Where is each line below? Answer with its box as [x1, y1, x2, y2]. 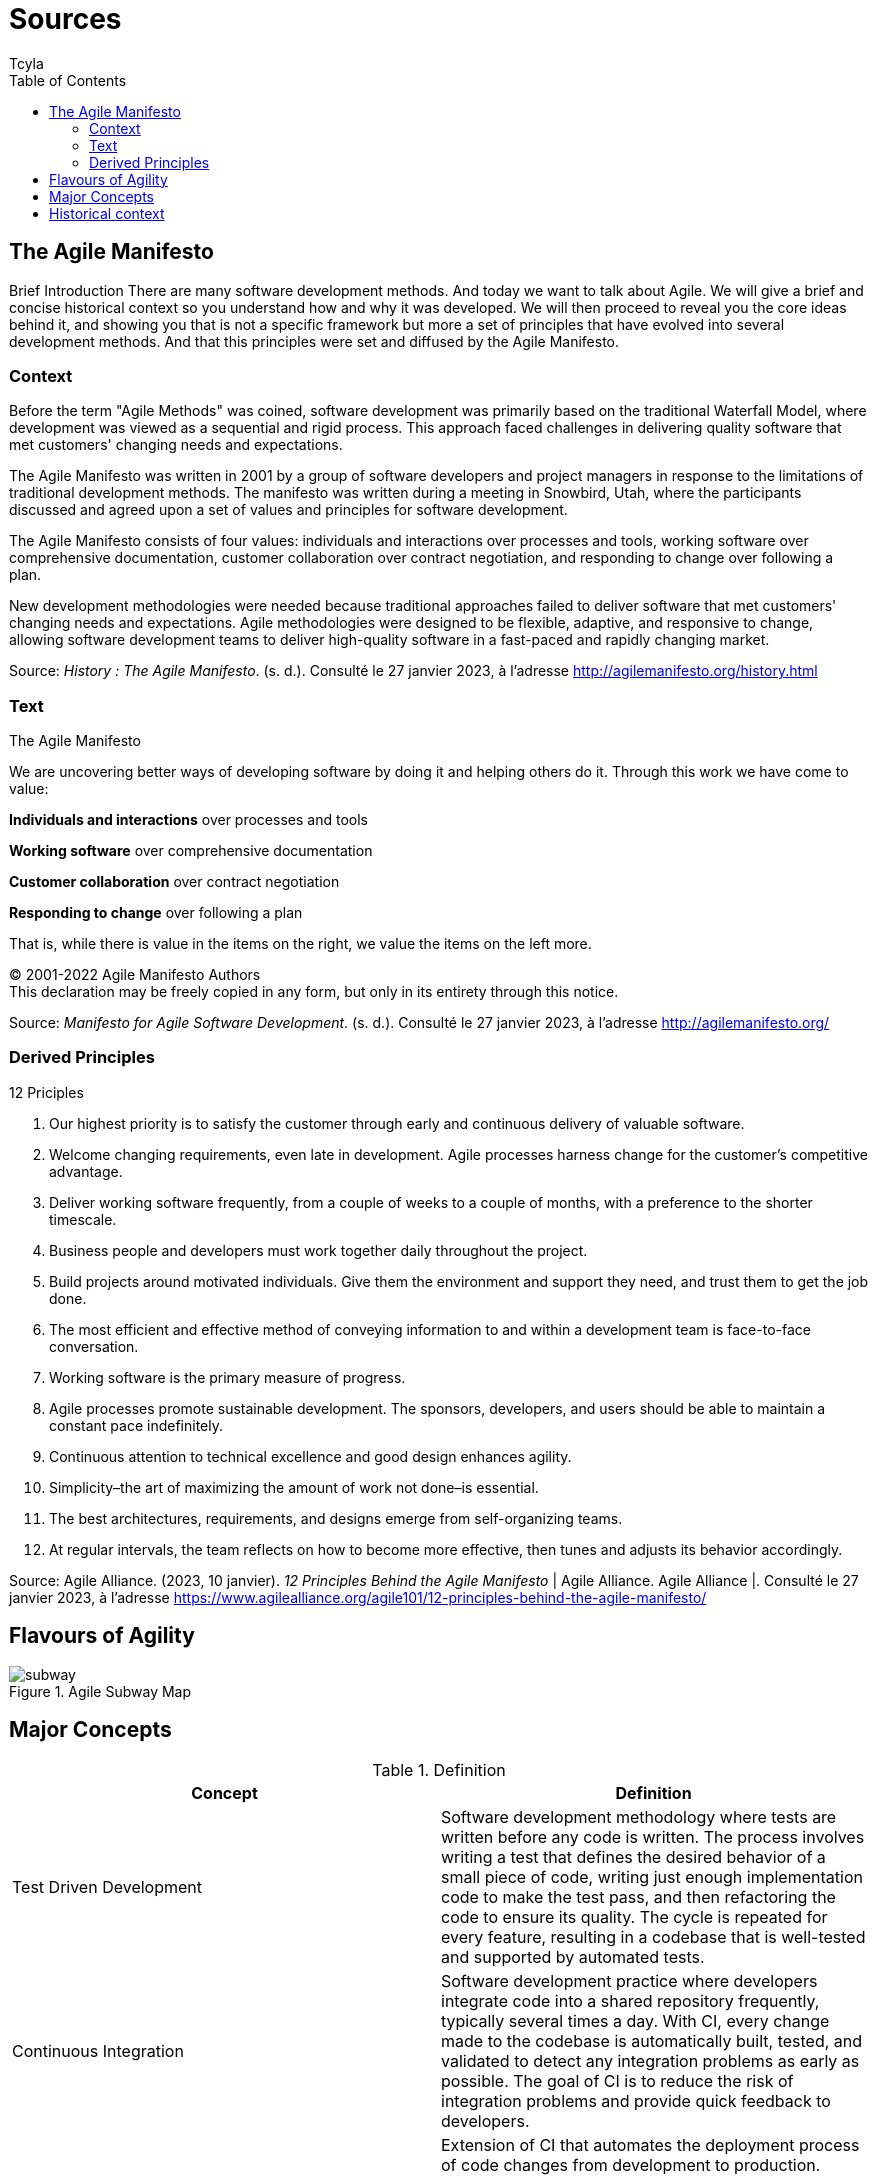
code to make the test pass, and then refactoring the [441, 1886, 836, 1907]
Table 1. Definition [372, 1759, 506, 1780]
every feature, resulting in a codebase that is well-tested [441, 1926, 866, 1947]
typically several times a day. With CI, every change [441, 2010, 830, 2031]
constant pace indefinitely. [49, 1416, 224, 1434]
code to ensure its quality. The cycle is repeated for [441, 1906, 828, 1927]
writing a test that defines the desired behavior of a [441, 1846, 826, 1867]
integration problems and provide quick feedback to [441, 2090, 831, 2111]
